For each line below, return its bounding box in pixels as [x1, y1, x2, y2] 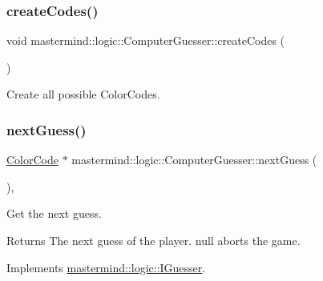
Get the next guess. [6, 205, 102, 222]
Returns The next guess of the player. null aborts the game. [6, 232, 301, 248]
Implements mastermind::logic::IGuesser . [6, 259, 206, 275]
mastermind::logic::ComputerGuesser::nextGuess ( [71, 151, 317, 168]
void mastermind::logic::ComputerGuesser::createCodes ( [6, 32, 285, 49]
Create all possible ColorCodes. [6, 86, 160, 102]
